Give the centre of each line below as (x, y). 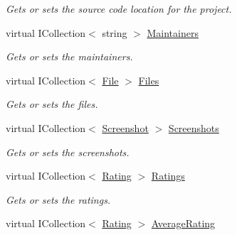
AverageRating (183, 223)
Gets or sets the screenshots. (68, 152)
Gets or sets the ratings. (58, 199)
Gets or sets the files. (52, 104)
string (115, 32)
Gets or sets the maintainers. (69, 56)
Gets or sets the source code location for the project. (119, 9)
